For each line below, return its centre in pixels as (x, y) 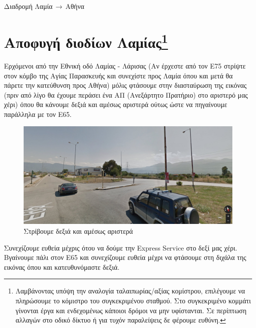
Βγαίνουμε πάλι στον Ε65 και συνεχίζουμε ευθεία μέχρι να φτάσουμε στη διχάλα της (125, 257)
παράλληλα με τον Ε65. (38, 114)
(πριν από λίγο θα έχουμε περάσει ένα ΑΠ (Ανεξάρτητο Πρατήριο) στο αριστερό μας (126, 94)
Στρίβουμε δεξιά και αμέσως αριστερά (78, 231)
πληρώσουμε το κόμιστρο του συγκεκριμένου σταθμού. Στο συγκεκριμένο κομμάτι (133, 300)
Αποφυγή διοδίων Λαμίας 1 (86, 41)
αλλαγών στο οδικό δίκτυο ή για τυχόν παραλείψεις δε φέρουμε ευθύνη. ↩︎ (121, 320)
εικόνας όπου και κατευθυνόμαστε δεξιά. (62, 267)
